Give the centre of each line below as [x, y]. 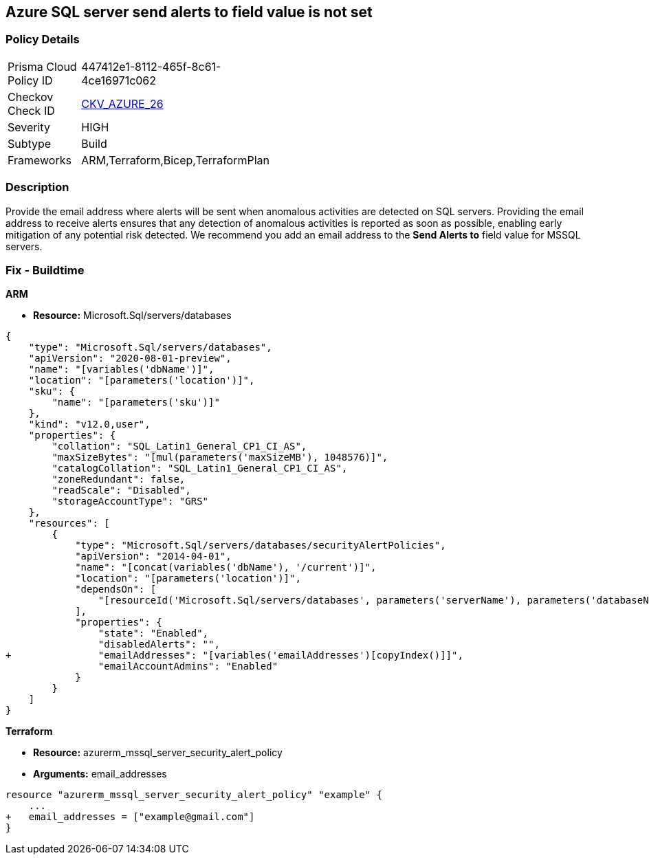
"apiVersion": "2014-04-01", [153, 556]
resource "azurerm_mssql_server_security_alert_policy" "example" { [194, 795]
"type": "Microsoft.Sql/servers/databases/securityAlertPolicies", [261, 545]
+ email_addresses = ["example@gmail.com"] [130, 817]
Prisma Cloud [42, 66]
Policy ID [30, 80]
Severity [29, 127]
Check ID [31, 110]
